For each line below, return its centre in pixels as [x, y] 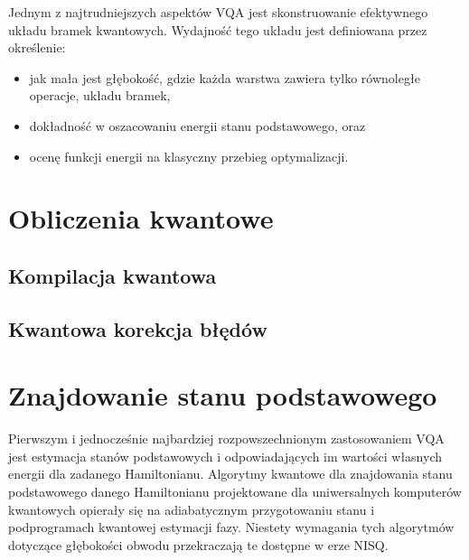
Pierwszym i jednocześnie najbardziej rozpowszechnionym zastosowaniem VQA [226, 439]
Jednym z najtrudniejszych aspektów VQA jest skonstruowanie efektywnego [218, 12]
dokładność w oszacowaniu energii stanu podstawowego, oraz [197, 125]
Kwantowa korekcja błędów [138, 328]
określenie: [37, 47]
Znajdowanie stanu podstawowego [223, 395]
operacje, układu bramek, [100, 95]
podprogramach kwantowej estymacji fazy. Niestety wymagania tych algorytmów [231, 527]
